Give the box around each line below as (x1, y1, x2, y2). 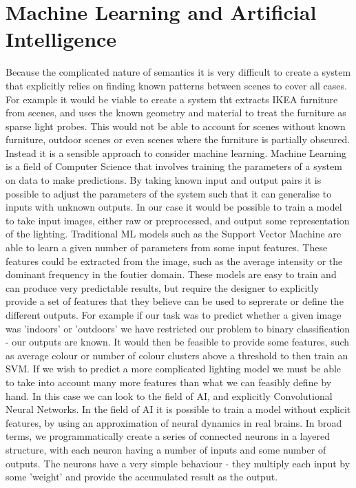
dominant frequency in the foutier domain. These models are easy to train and (6, 267, 337, 282)
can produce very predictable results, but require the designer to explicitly (6, 280, 320, 295)
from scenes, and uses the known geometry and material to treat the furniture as (6, 105, 346, 120)
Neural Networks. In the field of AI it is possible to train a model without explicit (6, 402, 351, 416)
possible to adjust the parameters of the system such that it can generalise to (6, 186, 332, 200)
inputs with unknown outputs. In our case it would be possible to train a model (6, 200, 342, 214)
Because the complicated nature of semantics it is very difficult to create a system (6, 65, 351, 79)
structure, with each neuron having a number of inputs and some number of (6, 442, 326, 456)
